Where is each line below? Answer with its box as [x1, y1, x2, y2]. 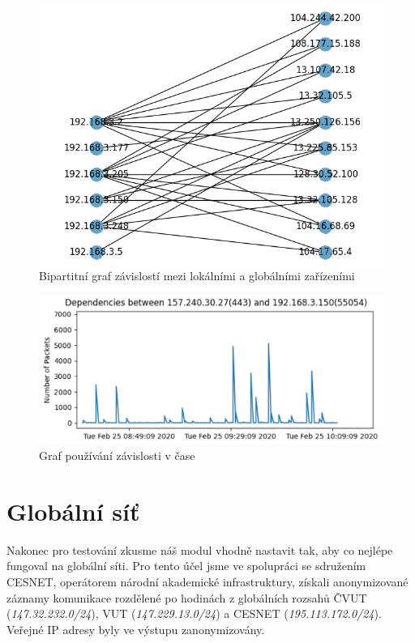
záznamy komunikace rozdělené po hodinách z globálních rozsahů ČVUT [6, 589, 367, 606]
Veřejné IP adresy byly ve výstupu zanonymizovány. [6, 620, 265, 637]
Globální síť [6, 494, 140, 527]
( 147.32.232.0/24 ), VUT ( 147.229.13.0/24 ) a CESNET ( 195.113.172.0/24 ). [6, 605, 382, 622]
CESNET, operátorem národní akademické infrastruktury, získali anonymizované [6, 573, 409, 590]
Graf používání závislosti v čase [39, 447, 195, 464]
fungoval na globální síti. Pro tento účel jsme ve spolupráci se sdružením [6, 557, 366, 574]
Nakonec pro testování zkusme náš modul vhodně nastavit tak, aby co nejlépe [6, 541, 393, 558]
